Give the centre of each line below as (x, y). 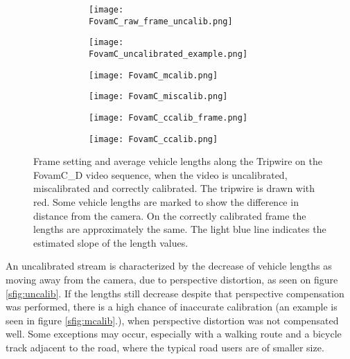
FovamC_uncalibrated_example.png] (168, 54)
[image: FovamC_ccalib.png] (154, 139)
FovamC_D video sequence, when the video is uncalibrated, (160, 174)
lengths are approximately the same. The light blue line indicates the (180, 229)
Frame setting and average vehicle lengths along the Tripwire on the (178, 161)
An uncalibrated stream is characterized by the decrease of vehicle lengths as (169, 266)
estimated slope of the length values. (111, 242)
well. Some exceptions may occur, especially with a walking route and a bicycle (174, 334)
